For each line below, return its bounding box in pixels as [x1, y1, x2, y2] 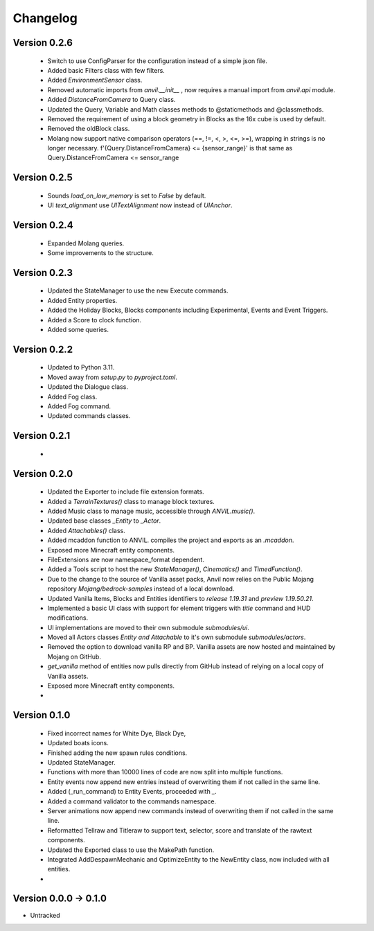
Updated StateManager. [47, 758, 116, 766]
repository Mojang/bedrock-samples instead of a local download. [47, 584, 235, 593]
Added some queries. [47, 326, 109, 334]
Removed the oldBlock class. [47, 125, 130, 133]
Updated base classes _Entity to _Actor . [47, 516, 161, 525]
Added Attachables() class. [47, 526, 126, 534]
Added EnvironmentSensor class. [47, 76, 143, 85]
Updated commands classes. [47, 412, 131, 420]
